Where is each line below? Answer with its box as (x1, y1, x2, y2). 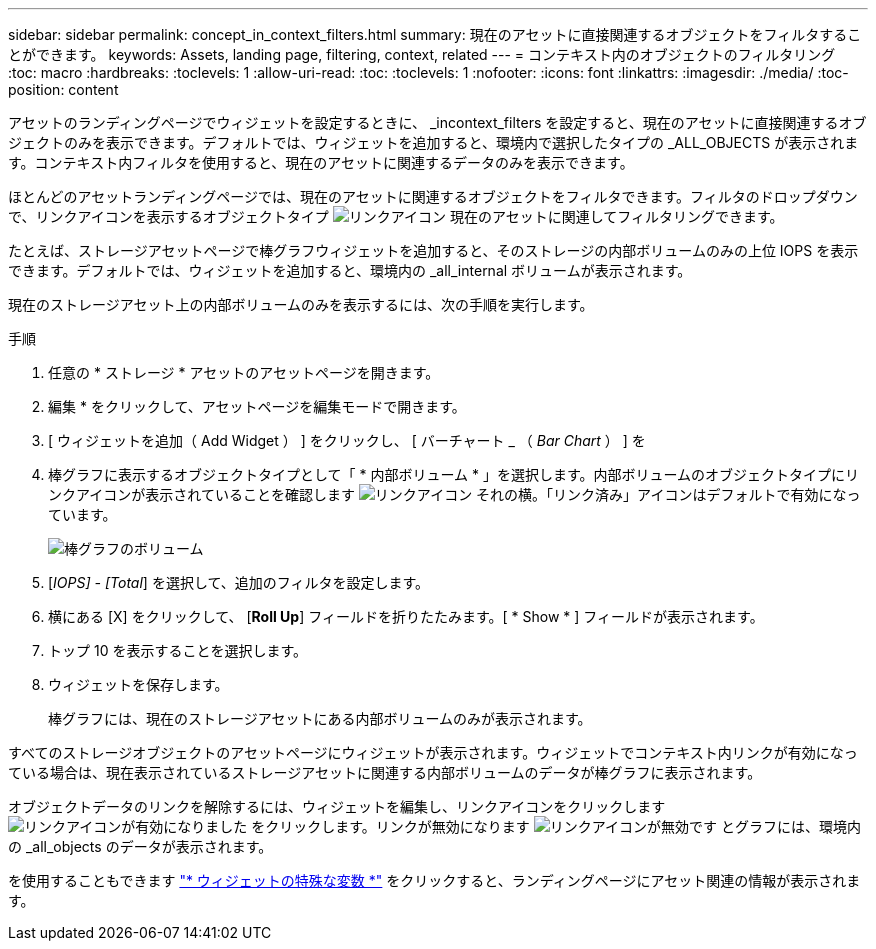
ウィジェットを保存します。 (48, 676, 229, 693)
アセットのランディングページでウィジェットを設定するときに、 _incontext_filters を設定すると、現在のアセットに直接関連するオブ (8, 114, 867, 131)
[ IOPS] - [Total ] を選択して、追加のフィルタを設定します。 (48, 574, 430, 591)
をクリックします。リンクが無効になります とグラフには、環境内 (251, 818, 862, 835)
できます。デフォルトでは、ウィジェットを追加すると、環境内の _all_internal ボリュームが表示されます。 (8, 262, 692, 279)
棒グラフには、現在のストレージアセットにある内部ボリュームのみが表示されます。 (48, 710, 592, 727)
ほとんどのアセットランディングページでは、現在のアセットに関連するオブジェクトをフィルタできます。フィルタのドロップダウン (8, 188, 858, 205)
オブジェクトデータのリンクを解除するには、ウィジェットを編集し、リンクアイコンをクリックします (8, 798, 666, 815)
